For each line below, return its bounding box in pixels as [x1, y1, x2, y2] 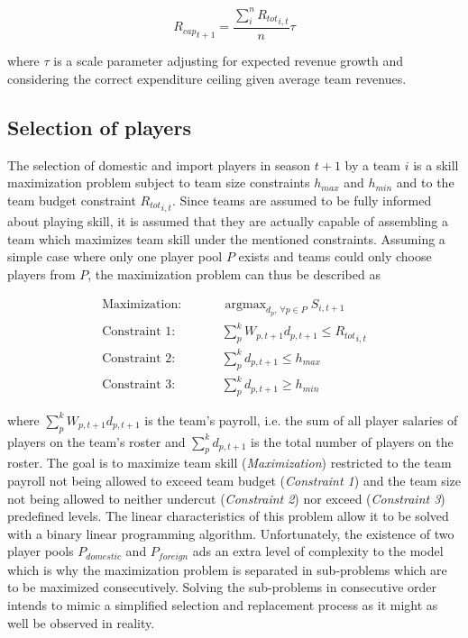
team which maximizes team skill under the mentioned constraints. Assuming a [7, 229, 445, 248]
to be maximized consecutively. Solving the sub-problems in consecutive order [7, 578, 437, 597]
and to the [396, 173, 454, 192]
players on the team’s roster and [7, 432, 186, 451]
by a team [344, 155, 400, 174]
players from [7, 265, 76, 284]
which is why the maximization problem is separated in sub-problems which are [7, 560, 447, 579]
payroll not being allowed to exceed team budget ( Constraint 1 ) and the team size [7, 471, 462, 490]
